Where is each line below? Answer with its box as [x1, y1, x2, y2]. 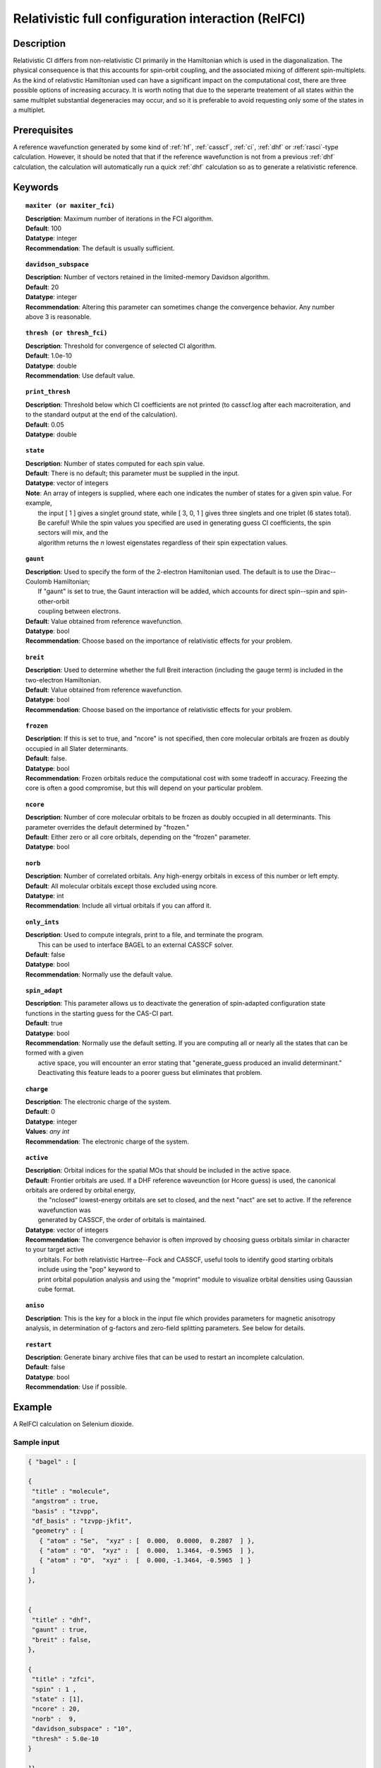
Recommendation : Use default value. [25, 371, 135, 380]
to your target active [25, 1245, 85, 1254]
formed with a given [25, 1049, 84, 1057]
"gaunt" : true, [32, 1626, 88, 1634]
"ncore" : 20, [32, 1705, 80, 1713]
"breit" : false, [32, 1636, 92, 1644]
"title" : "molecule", [32, 1487, 111, 1495]
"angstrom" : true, [32, 1497, 99, 1506]
